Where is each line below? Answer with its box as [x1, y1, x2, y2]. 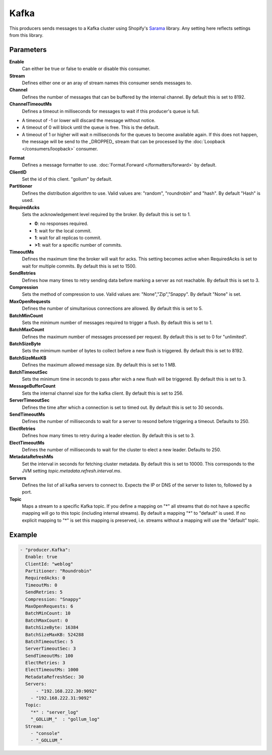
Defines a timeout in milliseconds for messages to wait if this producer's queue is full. [22, 108, 200, 114]
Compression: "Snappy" [25, 596, 82, 602]
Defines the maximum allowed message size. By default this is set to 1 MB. [22, 362, 176, 368]
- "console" [30, 731, 60, 736]
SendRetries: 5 [25, 589, 63, 595]
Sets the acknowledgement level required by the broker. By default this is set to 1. [22, 211, 191, 218]
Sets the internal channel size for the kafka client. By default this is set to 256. [22, 390, 184, 396]
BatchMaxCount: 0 [25, 617, 68, 623]
